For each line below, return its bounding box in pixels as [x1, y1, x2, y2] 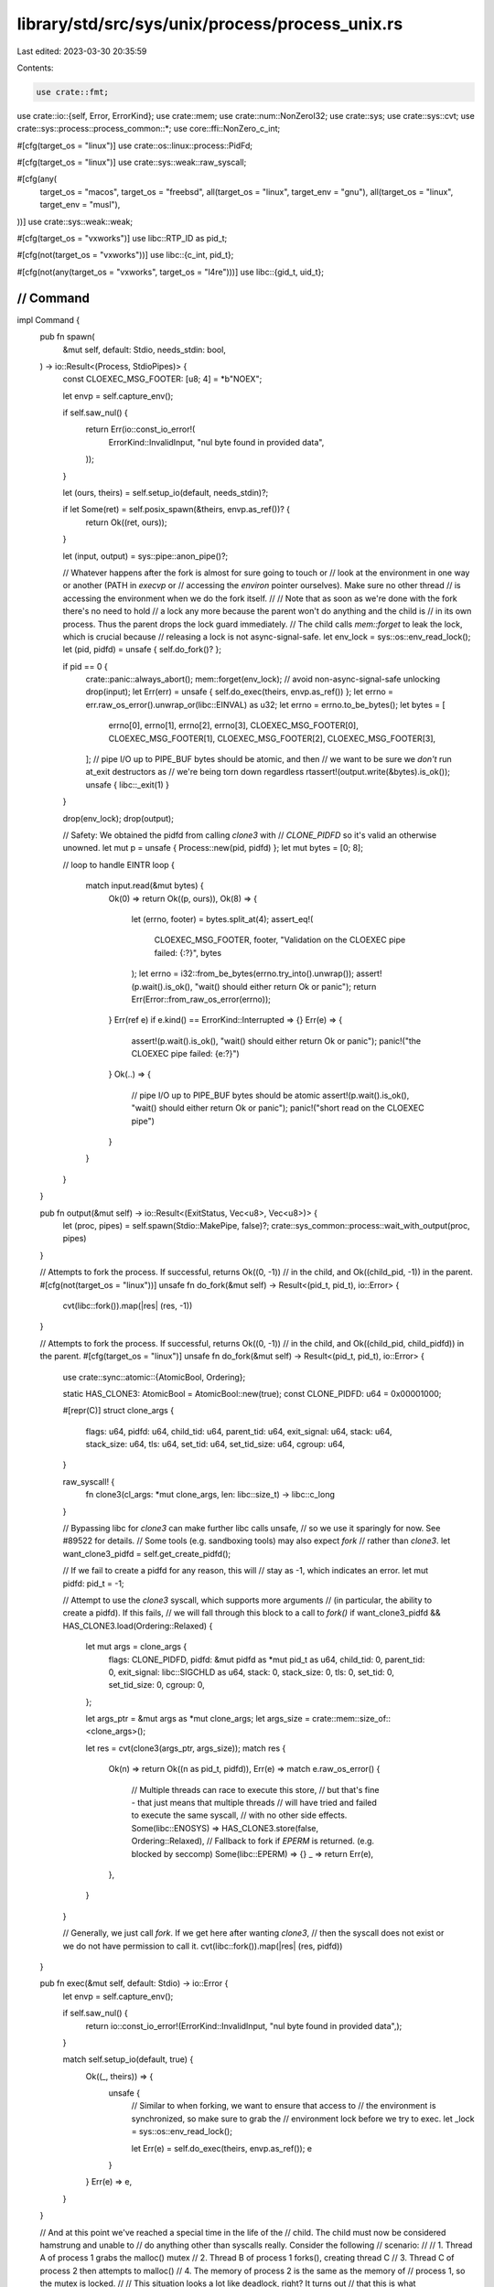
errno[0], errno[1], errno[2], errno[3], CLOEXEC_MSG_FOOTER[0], [108, 720, 359, 731]
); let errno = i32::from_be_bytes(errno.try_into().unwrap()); [131, 968, 355, 979]
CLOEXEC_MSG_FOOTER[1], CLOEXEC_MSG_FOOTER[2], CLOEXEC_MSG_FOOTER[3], [108, 733, 436, 744]
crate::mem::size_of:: [312, 1713, 392, 1724]
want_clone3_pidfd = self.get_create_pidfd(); [62, 1548, 231, 1559]
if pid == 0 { [62, 660, 109, 671]
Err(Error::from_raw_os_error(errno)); [131, 993, 272, 1004]
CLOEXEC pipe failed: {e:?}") [131, 1048, 240, 1059]
